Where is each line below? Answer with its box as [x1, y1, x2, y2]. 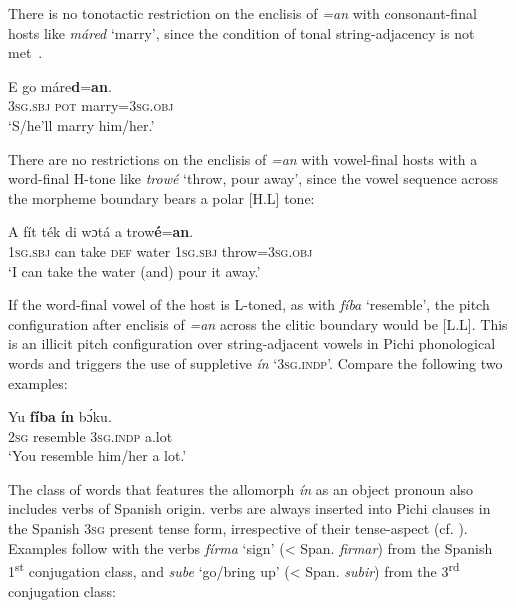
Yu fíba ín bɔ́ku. [8, 406, 112, 427]
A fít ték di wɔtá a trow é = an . [8, 221, 194, 242]
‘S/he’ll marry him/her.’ [8, 114, 155, 135]
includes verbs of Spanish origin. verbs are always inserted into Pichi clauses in [8, 498, 491, 519]
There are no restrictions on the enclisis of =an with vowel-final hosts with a [8, 148, 478, 169]
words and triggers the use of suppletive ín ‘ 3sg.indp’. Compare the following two [8, 352, 503, 373]
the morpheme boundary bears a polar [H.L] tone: [8, 187, 315, 208]
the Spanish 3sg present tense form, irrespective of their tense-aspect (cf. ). [8, 518, 468, 539]
